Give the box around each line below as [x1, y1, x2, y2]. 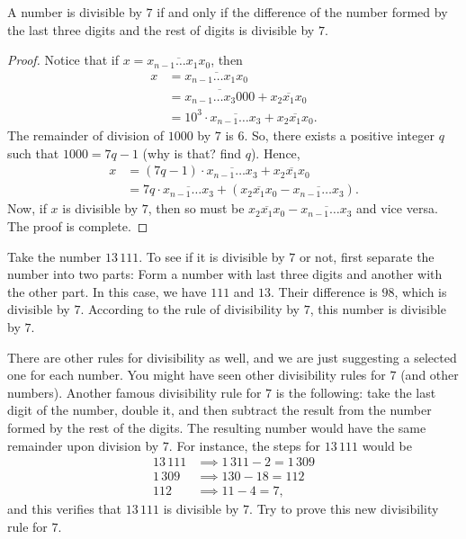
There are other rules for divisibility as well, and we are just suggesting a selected [7, 347, 457, 366]
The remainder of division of [7, 126, 165, 145]
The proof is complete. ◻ [7, 217, 148, 236]
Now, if [7, 199, 47, 218]
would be [362, 436, 412, 454]
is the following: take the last [275, 382, 436, 401]
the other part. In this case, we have [7, 282, 207, 301]
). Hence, [250, 143, 300, 162]
